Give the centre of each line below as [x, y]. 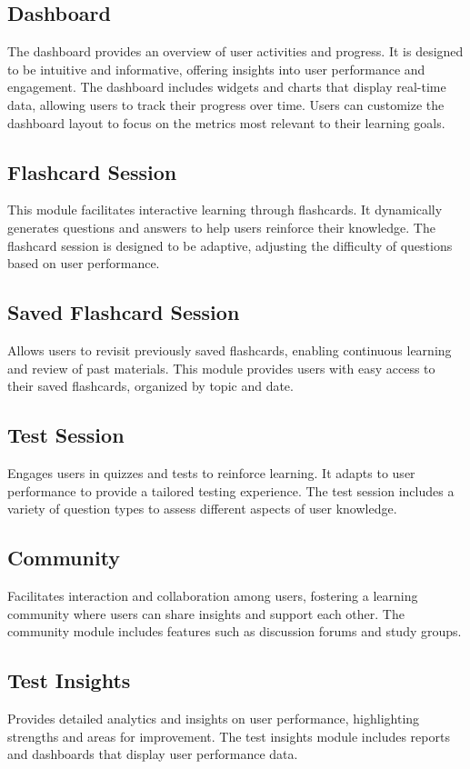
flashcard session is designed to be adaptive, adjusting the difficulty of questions [230, 245]
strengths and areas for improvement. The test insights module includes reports [229, 736]
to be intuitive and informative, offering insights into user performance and [216, 69]
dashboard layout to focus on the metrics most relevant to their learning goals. [226, 122]
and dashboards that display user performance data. [153, 754]
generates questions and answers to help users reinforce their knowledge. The [221, 227]
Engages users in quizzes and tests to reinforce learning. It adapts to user [211, 472]
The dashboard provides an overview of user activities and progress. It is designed [235, 51]
